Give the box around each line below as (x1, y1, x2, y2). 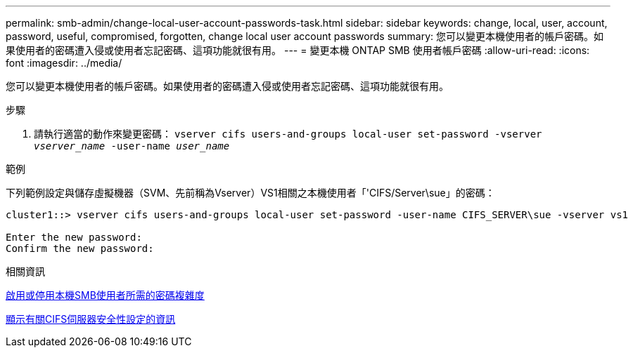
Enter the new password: (6, 232, 142, 243)
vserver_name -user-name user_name (34, 140, 230, 152)
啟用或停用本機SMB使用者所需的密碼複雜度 (6, 289, 205, 301)
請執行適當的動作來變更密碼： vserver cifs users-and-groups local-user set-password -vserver (34, 128, 542, 140)
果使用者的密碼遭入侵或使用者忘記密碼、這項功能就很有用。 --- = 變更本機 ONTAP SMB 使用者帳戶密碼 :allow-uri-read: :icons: (6, 44, 590, 56)
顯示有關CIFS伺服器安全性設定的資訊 (6, 313, 176, 325)
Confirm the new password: (6, 243, 154, 254)
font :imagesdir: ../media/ (6, 57, 122, 69)
